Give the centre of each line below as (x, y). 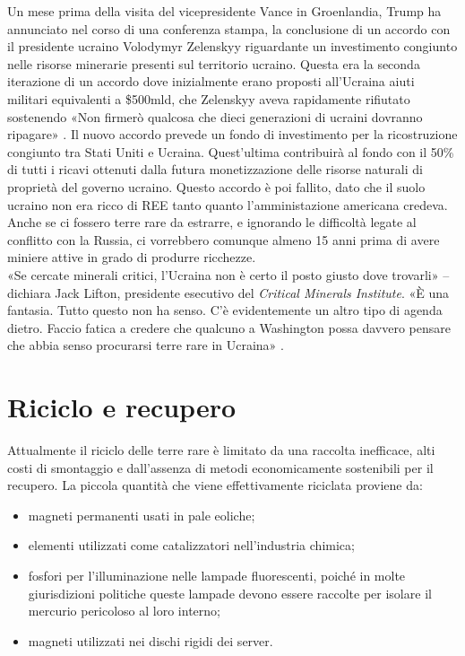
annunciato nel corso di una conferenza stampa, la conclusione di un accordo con (229, 28)
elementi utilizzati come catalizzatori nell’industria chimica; (191, 545)
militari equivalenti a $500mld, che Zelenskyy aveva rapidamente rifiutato (209, 98)
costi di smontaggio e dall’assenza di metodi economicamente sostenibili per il (220, 467)
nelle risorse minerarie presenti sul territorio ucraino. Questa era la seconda (214, 63)
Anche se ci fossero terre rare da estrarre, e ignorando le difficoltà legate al (212, 222)
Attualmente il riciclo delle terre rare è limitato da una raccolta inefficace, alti (221, 450)
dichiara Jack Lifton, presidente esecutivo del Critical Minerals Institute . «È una (228, 292)
